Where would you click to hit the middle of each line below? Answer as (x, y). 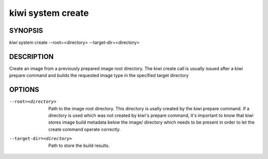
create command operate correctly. (85, 129)
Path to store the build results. (79, 145)
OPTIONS (24, 90)
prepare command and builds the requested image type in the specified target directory (99, 76)
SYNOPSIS (26, 31)
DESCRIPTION (32, 56)
